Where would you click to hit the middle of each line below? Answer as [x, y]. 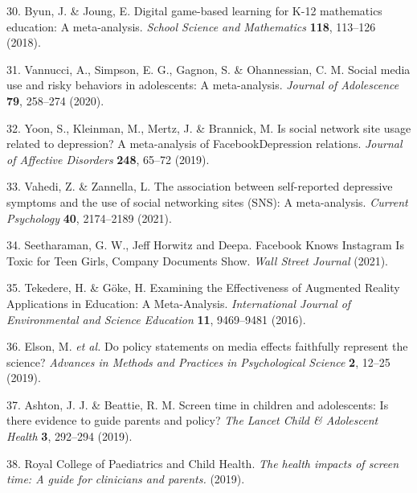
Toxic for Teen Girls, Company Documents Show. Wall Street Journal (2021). [197, 260]
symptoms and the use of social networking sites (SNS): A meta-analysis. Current [207, 201]
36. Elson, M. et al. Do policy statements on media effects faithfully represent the [207, 346]
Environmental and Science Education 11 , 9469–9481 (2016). [156, 319]
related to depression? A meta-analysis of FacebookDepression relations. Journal [204, 144]
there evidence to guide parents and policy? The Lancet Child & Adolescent [192, 420]
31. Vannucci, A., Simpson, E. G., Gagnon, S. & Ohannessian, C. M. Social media [208, 69]
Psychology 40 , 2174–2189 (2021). [89, 218]
